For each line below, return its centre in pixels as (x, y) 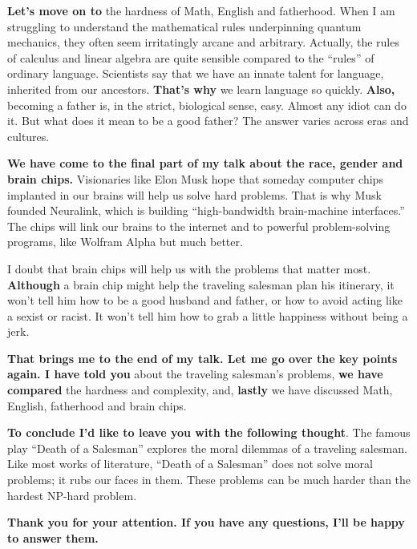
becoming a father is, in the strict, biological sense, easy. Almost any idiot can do (207, 105)
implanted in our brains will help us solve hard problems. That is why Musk (194, 194)
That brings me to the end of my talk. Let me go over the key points (202, 358)
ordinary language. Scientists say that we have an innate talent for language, (196, 73)
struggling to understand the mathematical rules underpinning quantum (184, 26)
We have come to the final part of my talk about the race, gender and (205, 163)
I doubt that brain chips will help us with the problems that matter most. (189, 268)
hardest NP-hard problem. (72, 495)
